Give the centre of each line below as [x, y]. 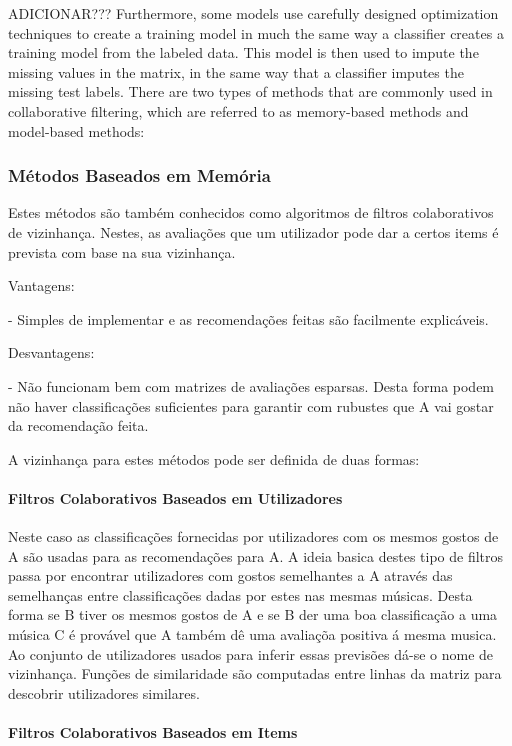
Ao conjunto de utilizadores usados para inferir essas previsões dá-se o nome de [251, 653]
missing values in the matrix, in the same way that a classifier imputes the [236, 71]
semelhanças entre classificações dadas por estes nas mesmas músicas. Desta [240, 594]
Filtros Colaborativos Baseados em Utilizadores [175, 497]
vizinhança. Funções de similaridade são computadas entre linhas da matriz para [255, 673]
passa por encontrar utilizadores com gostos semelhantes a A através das [230, 575]
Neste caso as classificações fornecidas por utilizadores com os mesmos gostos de [253, 536]
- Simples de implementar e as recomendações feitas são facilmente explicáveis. [248, 318]
